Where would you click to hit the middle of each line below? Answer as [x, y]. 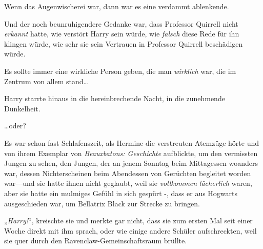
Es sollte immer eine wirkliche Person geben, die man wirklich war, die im [120, 71]
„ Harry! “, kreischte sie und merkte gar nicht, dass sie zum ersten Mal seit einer [128, 221]
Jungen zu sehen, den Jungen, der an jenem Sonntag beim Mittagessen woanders [131, 163]
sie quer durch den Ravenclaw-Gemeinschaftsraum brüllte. [96, 241]
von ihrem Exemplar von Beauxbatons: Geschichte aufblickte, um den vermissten [131, 153]
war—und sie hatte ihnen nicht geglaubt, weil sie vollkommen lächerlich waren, [128, 183]
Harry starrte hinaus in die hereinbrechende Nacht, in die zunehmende [115, 98]
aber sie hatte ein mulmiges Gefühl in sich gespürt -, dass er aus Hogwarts [121, 193]
